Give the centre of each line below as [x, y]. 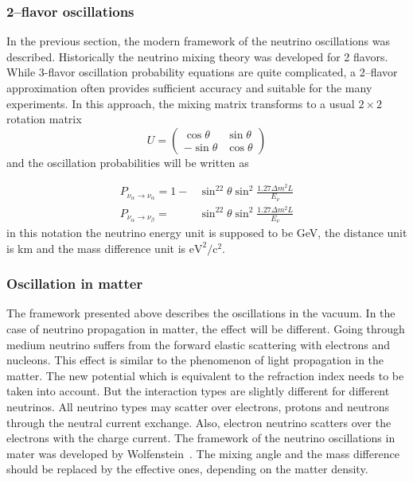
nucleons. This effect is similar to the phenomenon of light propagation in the [195, 360]
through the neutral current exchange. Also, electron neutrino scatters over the [199, 422]
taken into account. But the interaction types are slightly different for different [198, 391]
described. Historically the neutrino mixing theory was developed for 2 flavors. [197, 56]
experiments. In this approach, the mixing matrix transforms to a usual [181, 103]
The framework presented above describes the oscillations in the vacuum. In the [201, 313]
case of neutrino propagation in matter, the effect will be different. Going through [206, 329]
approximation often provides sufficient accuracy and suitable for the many [189, 87]
